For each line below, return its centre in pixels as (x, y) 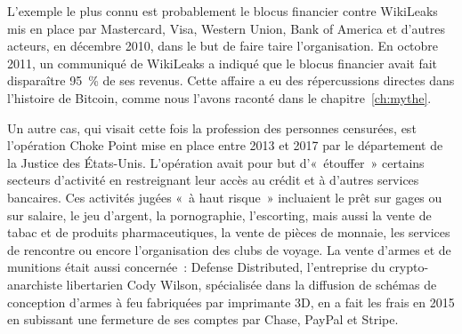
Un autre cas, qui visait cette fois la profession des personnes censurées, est (212, 127)
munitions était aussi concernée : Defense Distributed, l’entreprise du (196, 267)
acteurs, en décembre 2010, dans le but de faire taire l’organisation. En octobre (223, 46)
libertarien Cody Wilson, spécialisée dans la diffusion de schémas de (251, 284)
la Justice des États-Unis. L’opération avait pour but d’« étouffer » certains (216, 162)
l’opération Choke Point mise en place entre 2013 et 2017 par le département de (225, 145)
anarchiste (35, 284)
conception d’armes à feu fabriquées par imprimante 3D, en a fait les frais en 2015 (231, 302)
